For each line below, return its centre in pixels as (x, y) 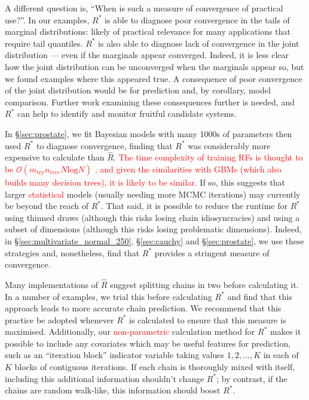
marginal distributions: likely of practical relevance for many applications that (148, 31)
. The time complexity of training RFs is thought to (208, 157)
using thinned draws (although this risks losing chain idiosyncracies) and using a (152, 217)
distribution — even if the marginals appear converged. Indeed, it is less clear (147, 55)
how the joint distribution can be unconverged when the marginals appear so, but (154, 66)
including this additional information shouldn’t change (105, 378)
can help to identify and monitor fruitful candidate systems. (127, 113)
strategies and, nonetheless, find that (72, 252)
